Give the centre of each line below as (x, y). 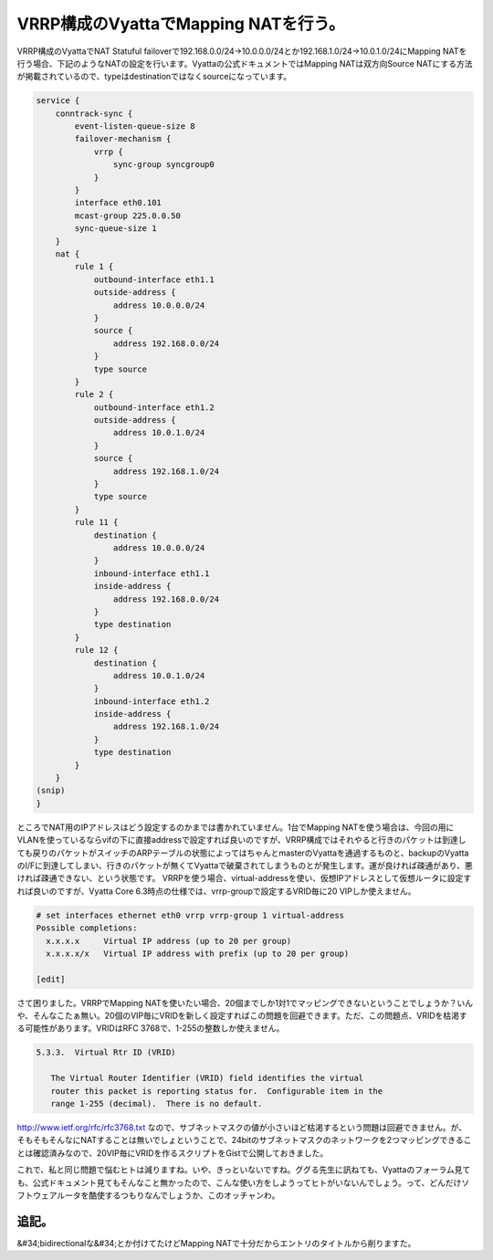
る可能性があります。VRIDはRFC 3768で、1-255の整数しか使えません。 (151, 1028)
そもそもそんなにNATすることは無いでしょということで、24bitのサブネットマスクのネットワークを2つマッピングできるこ (244, 1140)
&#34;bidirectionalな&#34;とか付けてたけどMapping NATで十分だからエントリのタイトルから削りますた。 (216, 1243)
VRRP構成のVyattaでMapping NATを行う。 (181, 24)
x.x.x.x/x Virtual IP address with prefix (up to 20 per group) (198, 953)
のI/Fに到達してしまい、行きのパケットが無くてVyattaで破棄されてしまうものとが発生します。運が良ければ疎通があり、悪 (245, 865)
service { (58, 101)
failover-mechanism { (123, 139)
